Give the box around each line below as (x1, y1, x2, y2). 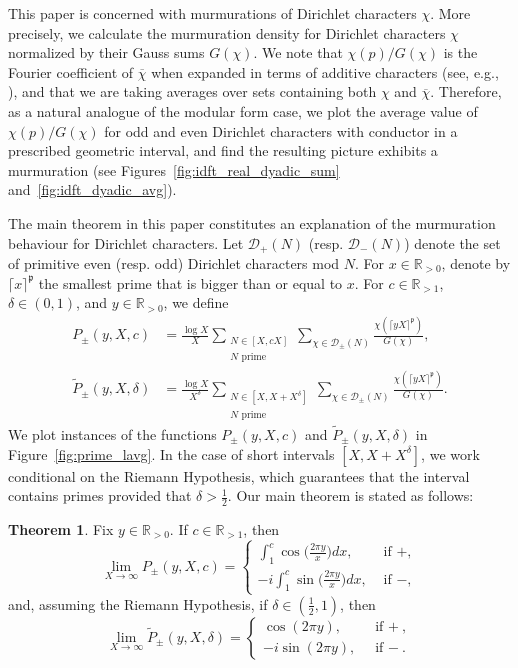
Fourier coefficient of (8, 61, 134, 82)
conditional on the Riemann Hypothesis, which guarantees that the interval (8, 465, 470, 486)
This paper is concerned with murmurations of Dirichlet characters (8, 3, 417, 23)
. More (430, 3, 471, 23)
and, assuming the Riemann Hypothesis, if (8, 593, 268, 614)
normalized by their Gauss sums (8, 42, 205, 63)
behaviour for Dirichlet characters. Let (8, 232, 244, 253)
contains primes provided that (8, 485, 192, 506)
